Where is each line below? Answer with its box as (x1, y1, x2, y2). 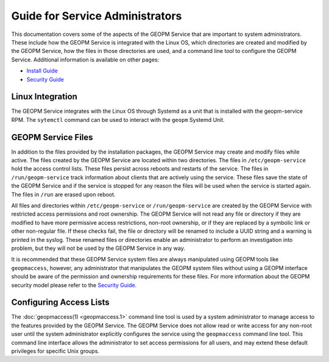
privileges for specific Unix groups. (11, 347, 100, 355)
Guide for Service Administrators (11, 9, 182, 23)
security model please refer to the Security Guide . (11, 281, 137, 289)
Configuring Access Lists (11, 297, 110, 308)
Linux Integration (11, 91, 77, 102)
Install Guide (26, 67, 58, 74)
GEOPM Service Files (11, 132, 94, 143)
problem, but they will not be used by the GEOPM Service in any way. (11, 244, 185, 252)
